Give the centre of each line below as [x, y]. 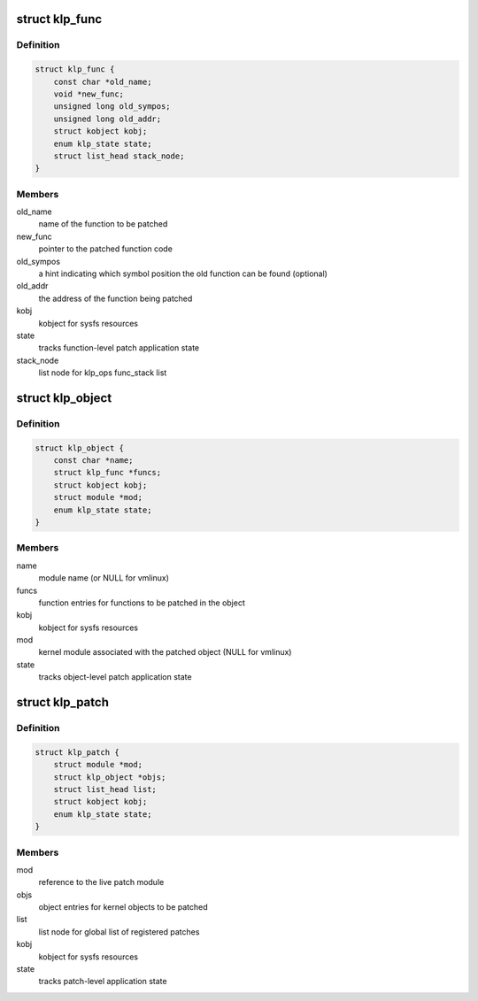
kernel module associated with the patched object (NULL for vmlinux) [165, 652]
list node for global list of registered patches [119, 932]
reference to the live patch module [101, 882]
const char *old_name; [103, 81]
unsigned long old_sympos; [112, 107]
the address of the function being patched [116, 298]
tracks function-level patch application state [119, 348]
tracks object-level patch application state [115, 677]
